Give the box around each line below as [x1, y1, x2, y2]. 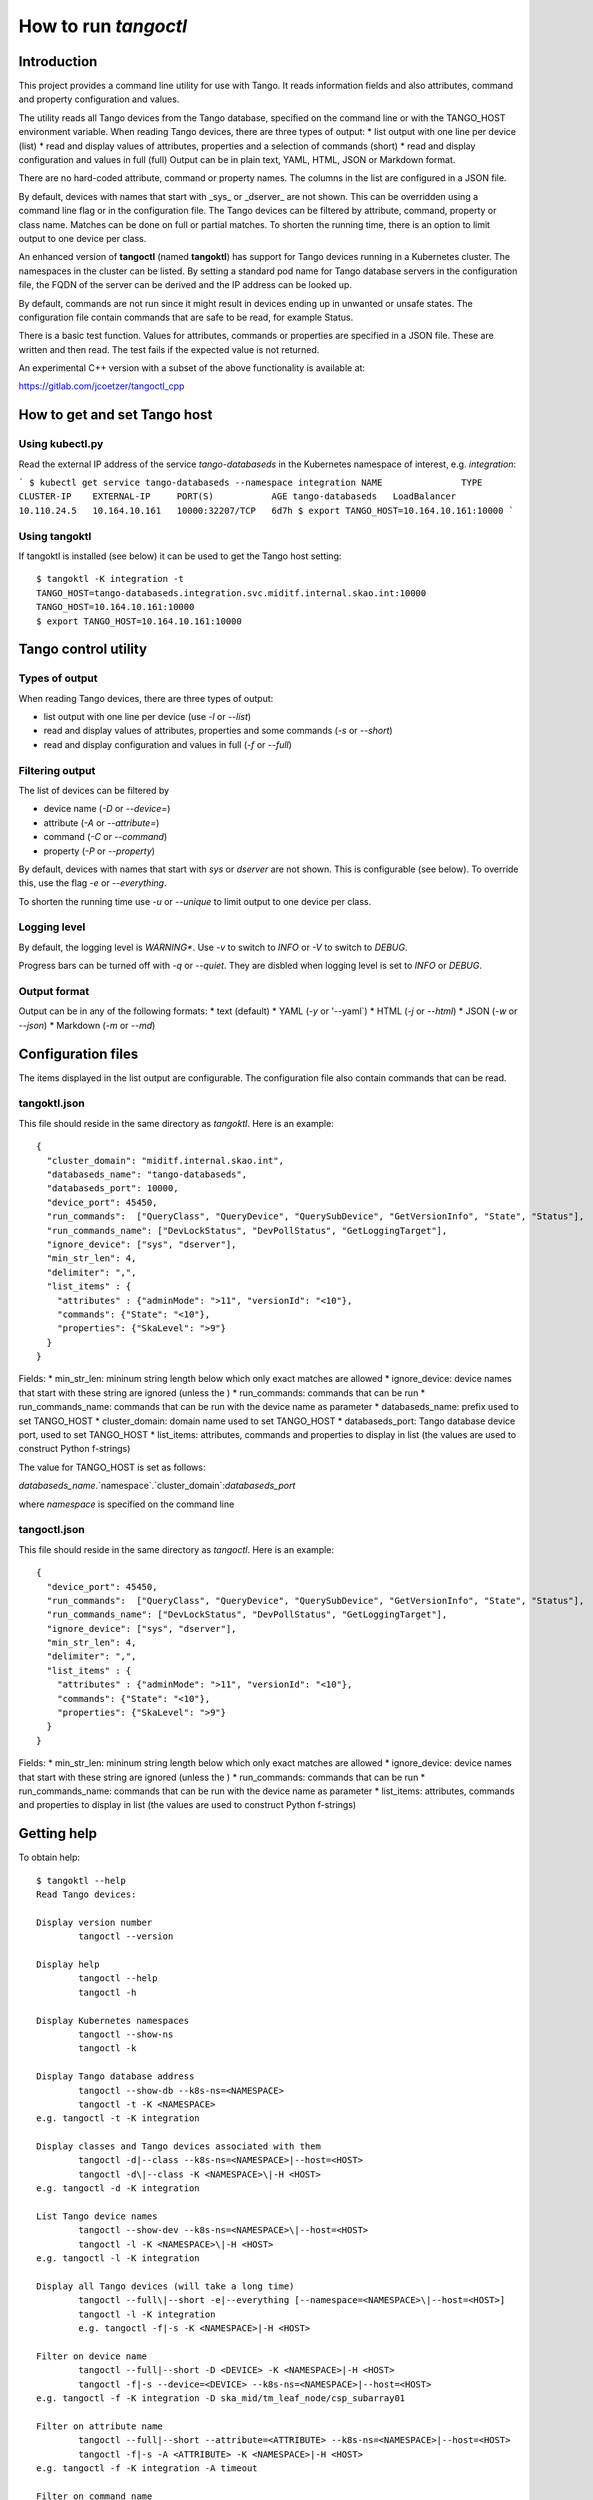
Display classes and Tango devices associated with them [36, 2141, 322, 2152]
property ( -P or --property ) [43, 845, 155, 857]
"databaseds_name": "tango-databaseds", [46, 1169, 248, 1180]
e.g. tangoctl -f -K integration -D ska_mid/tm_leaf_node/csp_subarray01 [36, 2393, 406, 2404]
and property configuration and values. [18, 93, 180, 105]
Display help [36, 1959, 100, 1970]
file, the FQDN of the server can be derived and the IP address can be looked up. [18, 279, 352, 291]
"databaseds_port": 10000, [46, 1183, 179, 1194]
